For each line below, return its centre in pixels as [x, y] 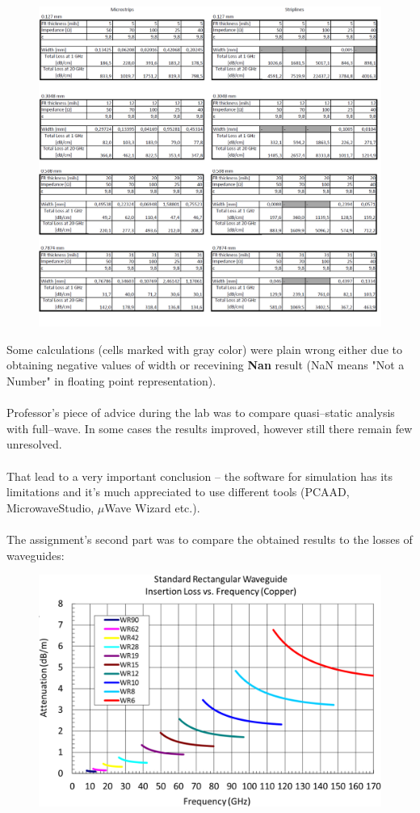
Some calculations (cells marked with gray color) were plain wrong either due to [204, 349]
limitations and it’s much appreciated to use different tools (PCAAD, [178, 492]
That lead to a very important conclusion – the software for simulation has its [200, 476]
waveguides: [36, 555]
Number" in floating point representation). [111, 381]
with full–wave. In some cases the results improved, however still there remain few [210, 428]
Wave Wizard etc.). [152, 507]
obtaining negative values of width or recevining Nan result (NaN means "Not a [206, 365]
